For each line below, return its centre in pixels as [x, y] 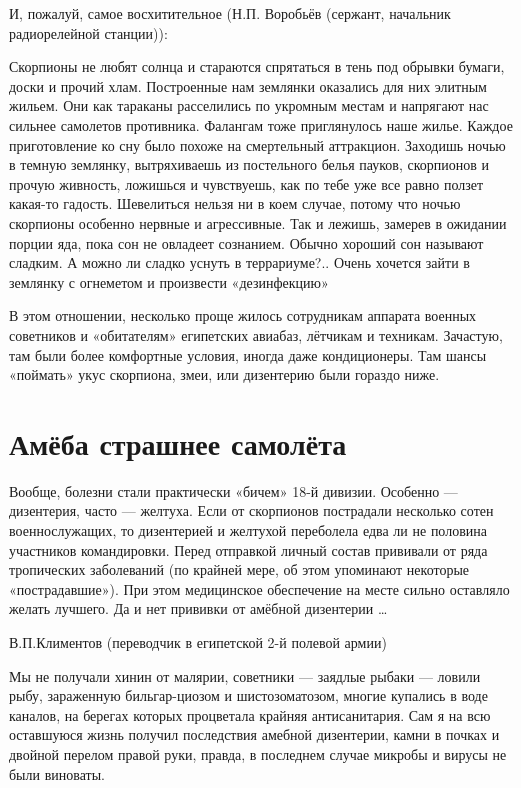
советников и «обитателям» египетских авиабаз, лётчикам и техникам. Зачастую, [256, 334]
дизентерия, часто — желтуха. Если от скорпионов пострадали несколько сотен [251, 510]
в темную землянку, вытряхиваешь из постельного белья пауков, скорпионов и [249, 164]
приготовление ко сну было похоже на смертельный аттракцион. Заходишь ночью [257, 144]
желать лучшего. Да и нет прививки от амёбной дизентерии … [198, 608]
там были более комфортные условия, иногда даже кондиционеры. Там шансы [248, 354]
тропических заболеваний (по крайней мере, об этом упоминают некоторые [239, 569]
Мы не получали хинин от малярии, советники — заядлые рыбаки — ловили [245, 675]
